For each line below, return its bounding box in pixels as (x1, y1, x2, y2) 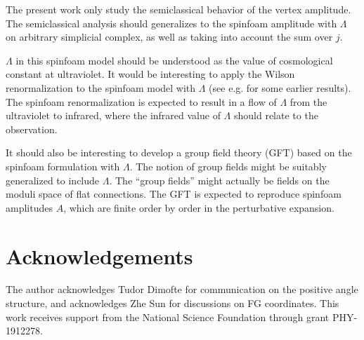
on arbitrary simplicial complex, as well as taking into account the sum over (6, 29, 333, 44)
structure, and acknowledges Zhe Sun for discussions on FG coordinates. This (6, 296, 339, 311)
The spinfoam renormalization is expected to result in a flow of (6, 94, 277, 109)
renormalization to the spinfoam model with (6, 80, 196, 95)
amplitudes (6, 200, 53, 215)
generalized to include (6, 172, 100, 187)
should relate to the (233, 108, 318, 123)
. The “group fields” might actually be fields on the (109, 172, 330, 187)
